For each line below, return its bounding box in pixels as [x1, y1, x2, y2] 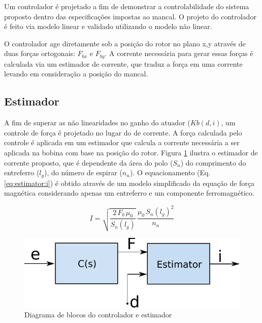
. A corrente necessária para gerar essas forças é [105, 48, 253, 59]
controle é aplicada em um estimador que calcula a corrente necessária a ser [4, 137, 240, 148]
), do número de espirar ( [44, 167, 122, 178]
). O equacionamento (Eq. [129, 167, 211, 178]
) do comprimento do [180, 157, 246, 168]
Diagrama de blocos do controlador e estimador [24, 309, 172, 320]
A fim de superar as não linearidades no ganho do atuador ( [4, 117, 190, 128]
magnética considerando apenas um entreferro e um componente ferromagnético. [4, 187, 254, 198]
